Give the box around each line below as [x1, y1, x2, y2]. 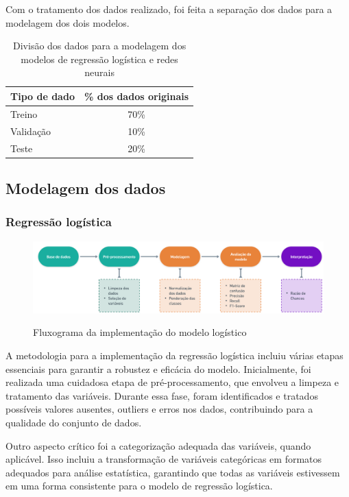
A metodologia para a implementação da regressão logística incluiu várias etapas [5, 348, 344, 362]
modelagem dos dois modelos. [5, 15, 130, 29]
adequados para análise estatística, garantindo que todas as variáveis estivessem [5, 465, 340, 479]
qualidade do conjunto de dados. [5, 415, 142, 429]
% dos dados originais [84, 88, 189, 103]
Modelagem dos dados [5, 177, 166, 198]
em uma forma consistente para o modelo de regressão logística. [5, 478, 273, 493]
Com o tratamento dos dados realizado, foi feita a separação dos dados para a [5, 2, 333, 16]
